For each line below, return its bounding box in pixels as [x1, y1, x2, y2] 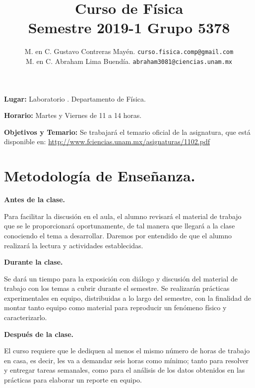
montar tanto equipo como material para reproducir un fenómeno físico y [4, 302, 227, 313]
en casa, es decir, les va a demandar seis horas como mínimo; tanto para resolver [4, 355, 249, 365]
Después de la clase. [4, 329, 74, 339]
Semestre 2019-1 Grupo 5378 [28, 17, 230, 38]
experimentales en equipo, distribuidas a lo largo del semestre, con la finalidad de [4, 292, 251, 303]
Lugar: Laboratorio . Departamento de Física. [4, 93, 146, 104]
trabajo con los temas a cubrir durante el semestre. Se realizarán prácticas [4, 283, 230, 293]
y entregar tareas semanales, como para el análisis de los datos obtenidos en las [4, 365, 245, 375]
